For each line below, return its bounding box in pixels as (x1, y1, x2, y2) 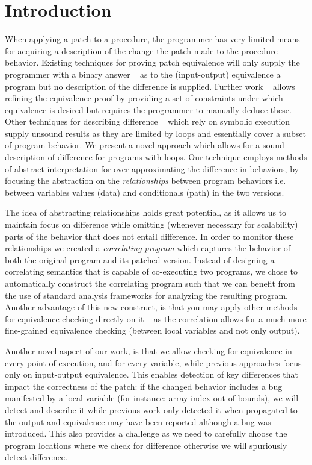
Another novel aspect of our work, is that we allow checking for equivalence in (5, 344, 292, 357)
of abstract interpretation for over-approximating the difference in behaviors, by (5, 162, 299, 175)
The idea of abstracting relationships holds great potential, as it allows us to (5, 206, 287, 219)
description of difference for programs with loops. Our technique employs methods (5, 151, 307, 163)
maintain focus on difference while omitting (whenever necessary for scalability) (5, 218, 298, 231)
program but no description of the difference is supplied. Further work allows (5, 80, 295, 92)
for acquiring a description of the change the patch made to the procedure (5, 44, 278, 57)
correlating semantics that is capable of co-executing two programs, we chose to (5, 265, 298, 278)
